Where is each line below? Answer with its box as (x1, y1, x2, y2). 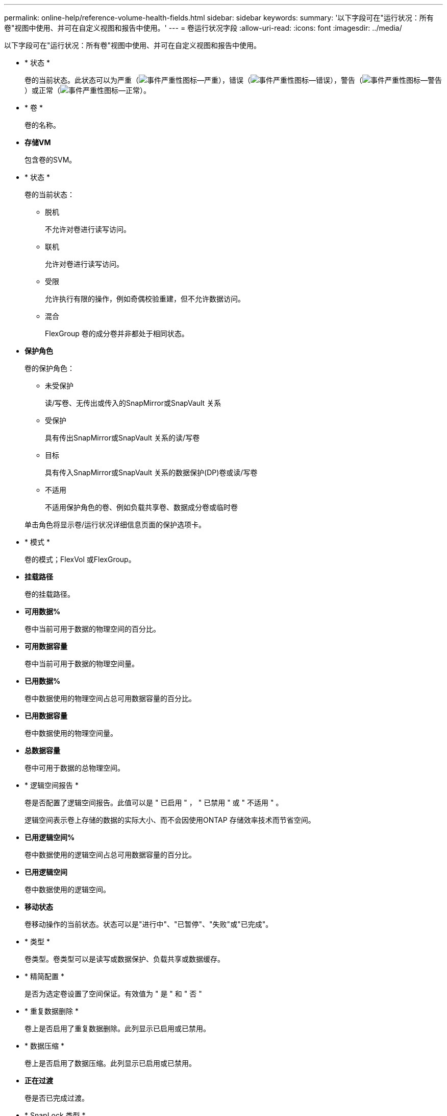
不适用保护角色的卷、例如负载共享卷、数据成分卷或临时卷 (45, 503, 238, 511)
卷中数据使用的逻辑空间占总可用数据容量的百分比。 (24, 850, 196, 859)
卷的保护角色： (24, 364, 74, 373)
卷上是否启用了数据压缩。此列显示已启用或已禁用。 (24, 1059, 196, 1067)
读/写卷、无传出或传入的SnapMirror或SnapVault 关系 (45, 399, 221, 407)
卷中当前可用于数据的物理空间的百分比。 (24, 624, 160, 633)
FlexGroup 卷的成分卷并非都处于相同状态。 (45, 329, 189, 338)
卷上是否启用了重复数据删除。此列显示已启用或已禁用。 (24, 1024, 210, 1033)
